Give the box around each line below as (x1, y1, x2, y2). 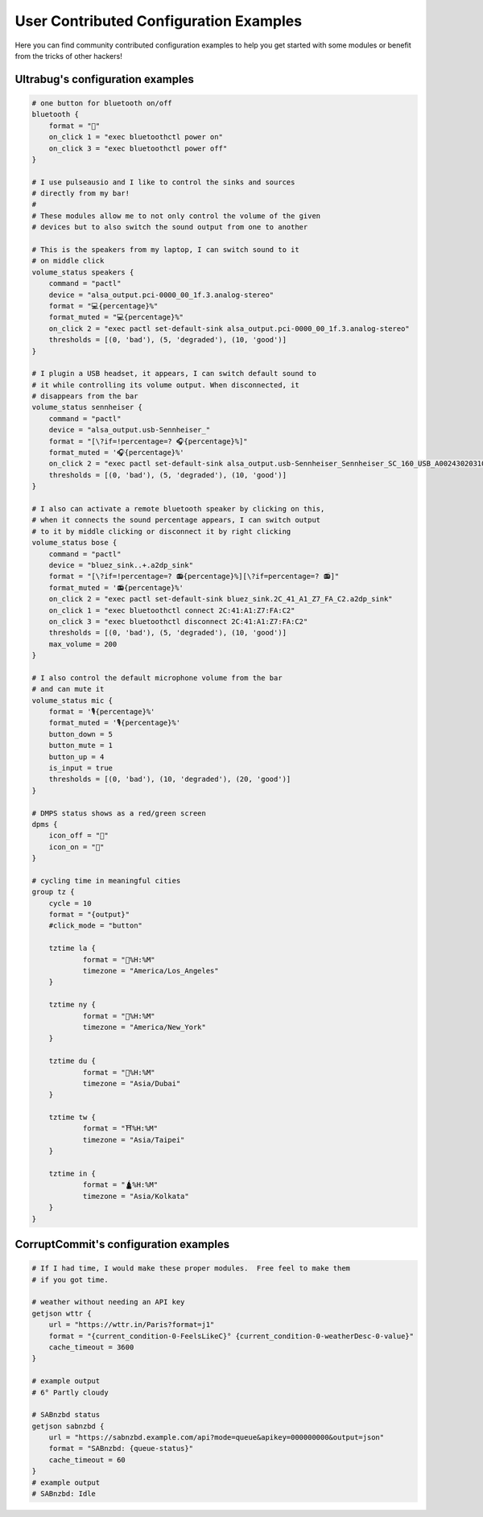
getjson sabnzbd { (31, 1421, 105, 1431)
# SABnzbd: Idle (31, 1490, 97, 1498)
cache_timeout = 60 (48, 1455, 126, 1465)
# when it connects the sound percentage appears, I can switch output (31, 515, 321, 525)
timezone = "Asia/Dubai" (82, 1079, 181, 1088)
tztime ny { (48, 1000, 97, 1010)
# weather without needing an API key (31, 1297, 185, 1307)
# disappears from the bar (31, 391, 138, 401)
